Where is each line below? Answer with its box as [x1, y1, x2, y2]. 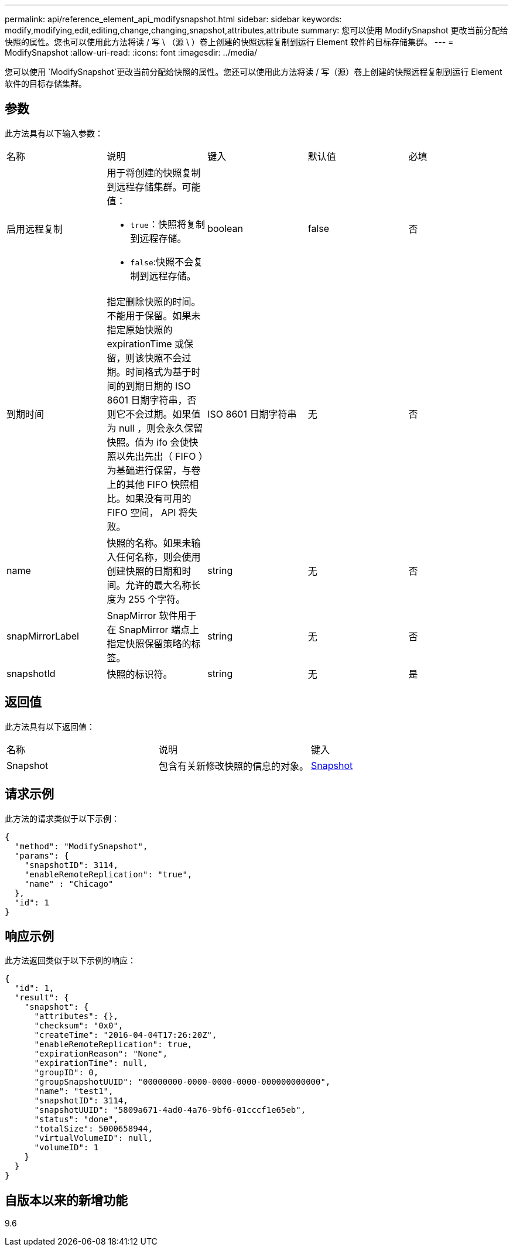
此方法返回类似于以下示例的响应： [5, 955, 136, 966]
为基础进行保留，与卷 [107, 464, 201, 476]
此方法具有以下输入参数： [5, 128, 103, 138]
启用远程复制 [6, 223, 63, 235]
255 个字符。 [128, 593, 186, 605]
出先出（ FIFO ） [135, 450, 204, 462]
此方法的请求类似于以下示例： [5, 813, 119, 823]
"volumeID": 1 [34, 1143, 99, 1153]
